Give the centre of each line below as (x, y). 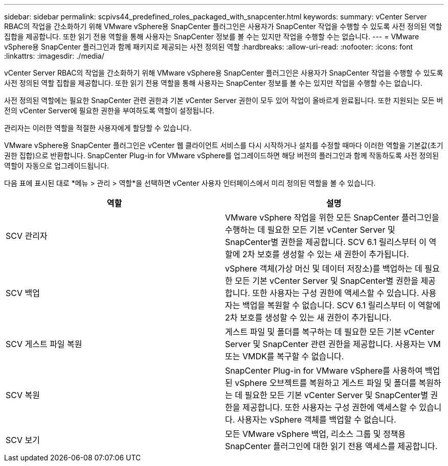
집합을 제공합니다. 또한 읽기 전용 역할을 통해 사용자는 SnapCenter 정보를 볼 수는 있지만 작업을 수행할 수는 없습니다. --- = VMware (212, 36)
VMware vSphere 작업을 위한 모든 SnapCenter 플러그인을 (332, 217)
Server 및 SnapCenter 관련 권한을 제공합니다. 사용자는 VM (333, 344)
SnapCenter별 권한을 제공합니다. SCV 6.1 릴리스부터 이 (326, 242)
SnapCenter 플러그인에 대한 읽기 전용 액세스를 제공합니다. (331, 446)
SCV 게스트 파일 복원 (44, 344)
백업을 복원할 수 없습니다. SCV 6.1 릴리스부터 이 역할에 (341, 305)
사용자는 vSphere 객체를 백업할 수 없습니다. (317, 420)
